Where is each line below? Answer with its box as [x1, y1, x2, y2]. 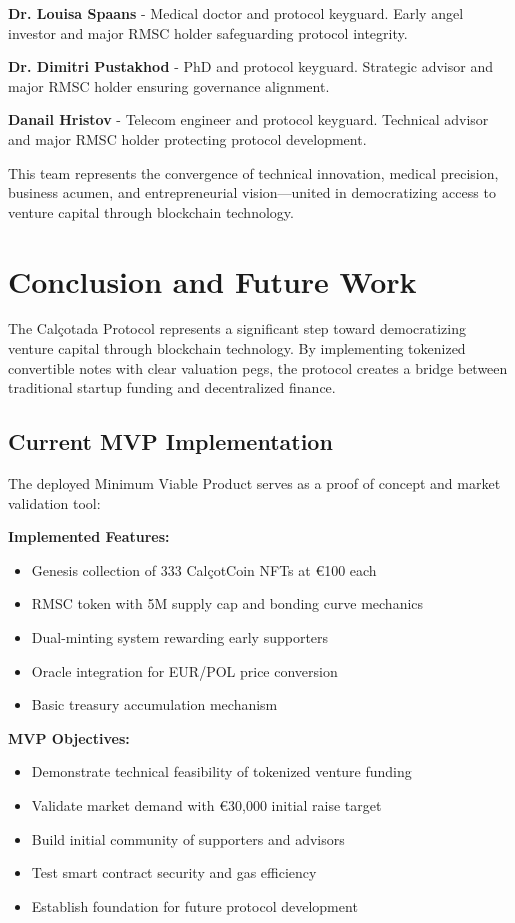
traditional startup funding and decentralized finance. [8, 377, 336, 398]
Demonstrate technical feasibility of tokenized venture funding [31, 761, 412, 782]
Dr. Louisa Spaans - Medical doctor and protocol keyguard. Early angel [8, 3, 464, 23]
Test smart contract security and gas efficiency [31, 862, 317, 883]
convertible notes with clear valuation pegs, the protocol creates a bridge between [8, 357, 508, 378]
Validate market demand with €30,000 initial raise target [31, 794, 382, 815]
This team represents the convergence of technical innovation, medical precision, [8, 162, 499, 183]
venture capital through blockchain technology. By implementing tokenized [8, 338, 466, 359]
